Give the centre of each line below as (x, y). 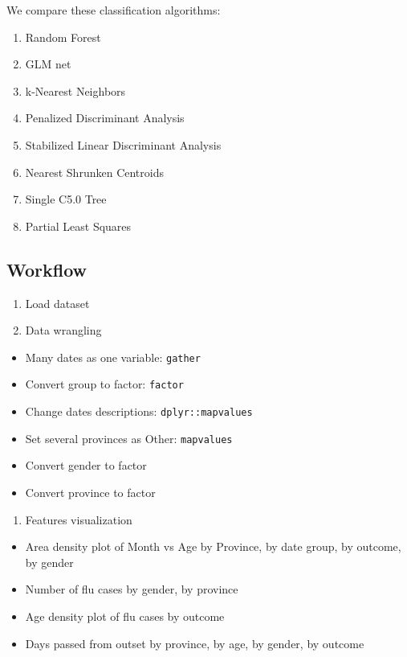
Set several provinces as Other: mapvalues (129, 438)
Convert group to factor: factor (104, 384)
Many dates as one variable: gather (113, 357)
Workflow (47, 269)
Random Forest (63, 37)
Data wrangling (63, 330)
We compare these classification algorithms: (114, 10)
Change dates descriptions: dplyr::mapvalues (139, 411)
